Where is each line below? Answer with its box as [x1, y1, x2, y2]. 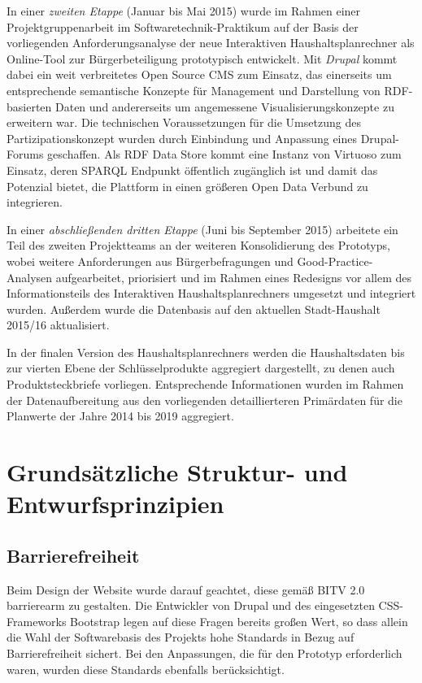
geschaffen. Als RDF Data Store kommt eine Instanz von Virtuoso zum [47, 146, 402, 163]
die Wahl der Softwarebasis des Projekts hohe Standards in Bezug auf [7, 629, 355, 646]
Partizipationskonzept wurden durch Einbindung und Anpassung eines [7, 129, 358, 146]
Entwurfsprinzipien [7, 487, 224, 520]
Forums [7, 146, 44, 163]
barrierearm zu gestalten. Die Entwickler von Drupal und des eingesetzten [7, 597, 375, 614]
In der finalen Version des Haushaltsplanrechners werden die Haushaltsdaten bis [7, 343, 405, 360]
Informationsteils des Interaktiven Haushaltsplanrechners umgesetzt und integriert [7, 285, 416, 302]
